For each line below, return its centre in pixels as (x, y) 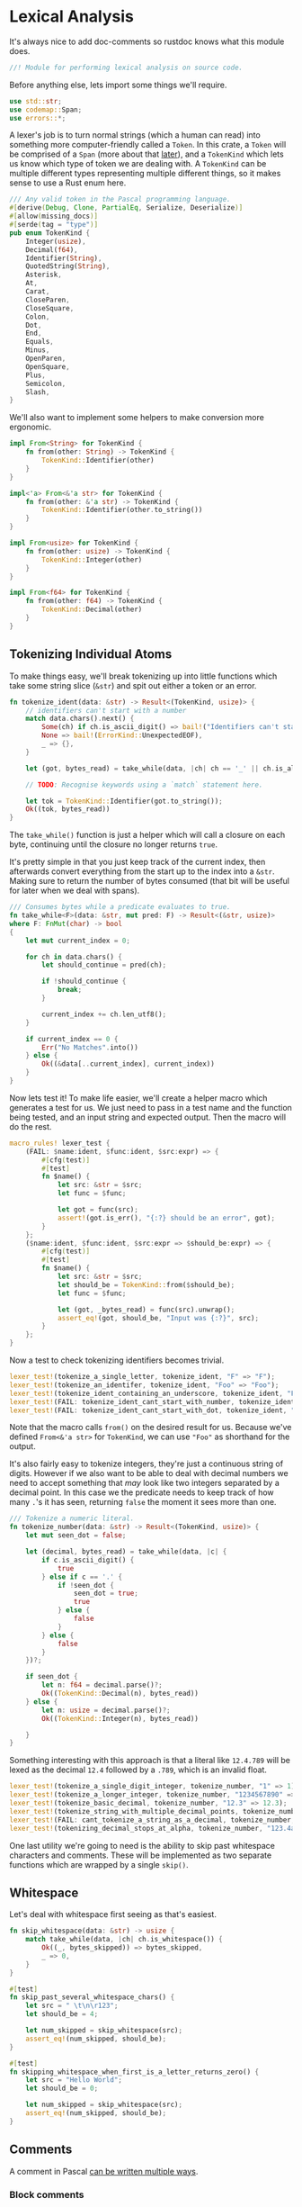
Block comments (47, 2194)
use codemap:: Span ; (46, 110)
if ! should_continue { (84, 982)
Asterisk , (44, 275)
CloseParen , (48, 300)
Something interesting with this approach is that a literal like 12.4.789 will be (150, 1761)
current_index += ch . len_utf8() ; (104, 1014)
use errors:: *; (38, 118)
